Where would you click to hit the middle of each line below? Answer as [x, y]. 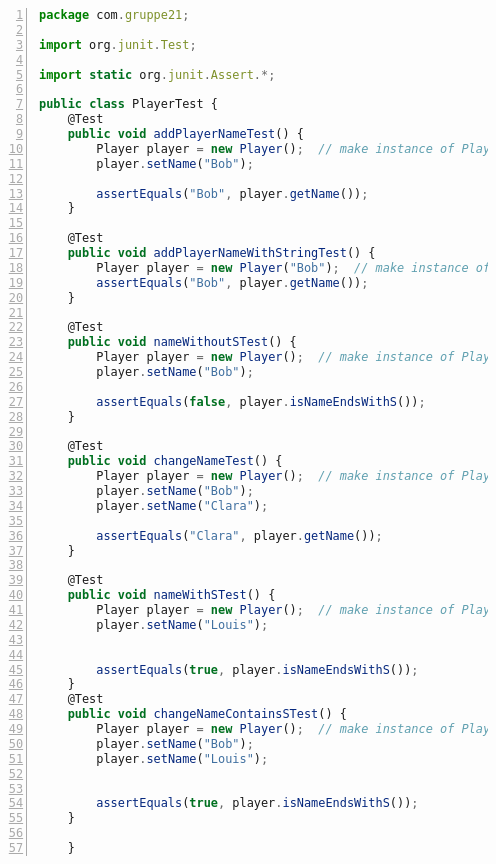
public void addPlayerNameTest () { [185, 134]
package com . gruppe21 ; [114, 15]
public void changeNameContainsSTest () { [207, 714]
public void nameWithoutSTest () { [182, 342]
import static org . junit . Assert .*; [157, 74]
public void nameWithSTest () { [171, 595]
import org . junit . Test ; [118, 44]
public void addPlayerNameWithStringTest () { [221, 253]
